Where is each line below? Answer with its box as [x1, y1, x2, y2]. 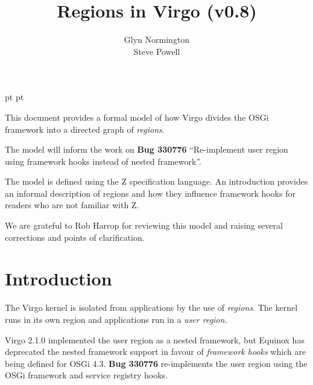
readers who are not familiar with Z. [5, 199, 139, 211]
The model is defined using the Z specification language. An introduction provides [5, 175, 308, 188]
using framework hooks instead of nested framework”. [5, 154, 201, 167]
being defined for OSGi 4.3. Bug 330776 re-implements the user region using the [5, 357, 308, 369]
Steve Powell [133, 45, 180, 57]
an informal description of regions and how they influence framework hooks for [5, 186, 296, 199]
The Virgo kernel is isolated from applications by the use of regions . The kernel [5, 301, 298, 314]
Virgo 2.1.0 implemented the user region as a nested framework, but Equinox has [5, 333, 305, 346]
